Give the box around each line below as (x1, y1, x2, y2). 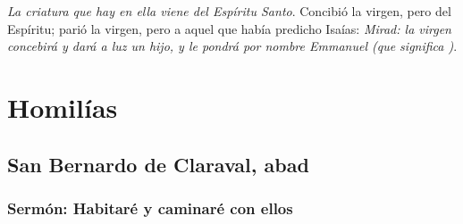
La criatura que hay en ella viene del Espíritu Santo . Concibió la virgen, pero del (7, 2, 451, 20)
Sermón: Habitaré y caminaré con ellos (7, 196, 293, 219)
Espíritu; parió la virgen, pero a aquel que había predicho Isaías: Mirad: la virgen (7, 19, 451, 37)
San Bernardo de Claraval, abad (7, 150, 309, 178)
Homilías (7, 88, 118, 125)
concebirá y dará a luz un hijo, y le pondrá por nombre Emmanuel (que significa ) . (7, 37, 458, 55)
